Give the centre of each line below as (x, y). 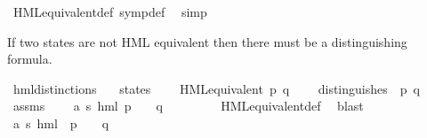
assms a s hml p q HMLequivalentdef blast (188, 106)
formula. (30, 59)
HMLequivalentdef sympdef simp (110, 11)
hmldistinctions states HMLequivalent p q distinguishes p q (216, 88)
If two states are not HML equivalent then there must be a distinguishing (207, 41)
